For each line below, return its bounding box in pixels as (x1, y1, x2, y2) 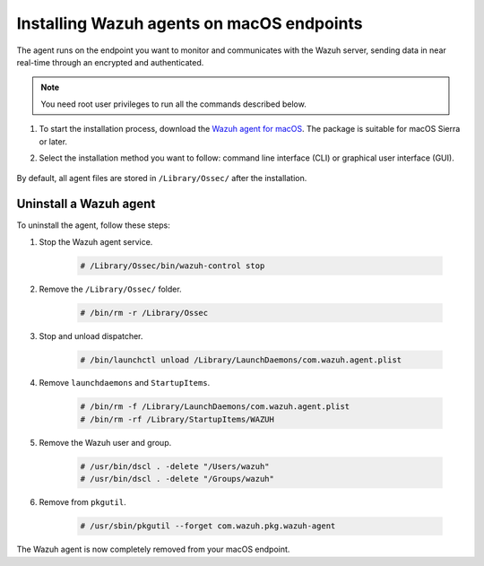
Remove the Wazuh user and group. (39, 437, 172, 448)
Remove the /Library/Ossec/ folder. (39, 283, 183, 294)
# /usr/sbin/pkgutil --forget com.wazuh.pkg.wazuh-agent (80, 521, 336, 531)
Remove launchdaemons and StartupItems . (39, 378, 211, 388)
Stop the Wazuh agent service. (39, 236, 153, 247)
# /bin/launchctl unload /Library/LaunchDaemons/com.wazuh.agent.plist (80, 354, 402, 365)
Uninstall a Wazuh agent (16, 196, 156, 212)
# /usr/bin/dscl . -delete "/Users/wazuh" (80, 461, 270, 471)
